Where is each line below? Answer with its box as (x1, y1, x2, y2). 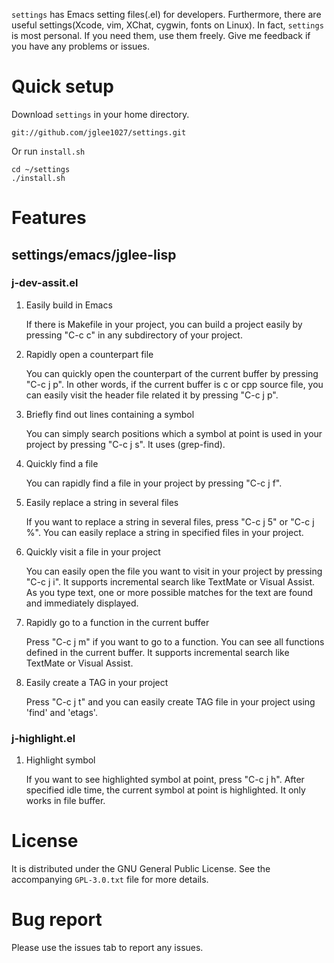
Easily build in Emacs (25, 299, 113, 311)
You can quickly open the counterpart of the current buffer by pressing (25, 367, 319, 379)
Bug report (11, 909, 103, 931)
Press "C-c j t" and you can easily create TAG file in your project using (25, 695, 316, 708)
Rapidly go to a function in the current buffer (25, 616, 210, 628)
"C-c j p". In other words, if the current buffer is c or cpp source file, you (25, 378, 324, 390)
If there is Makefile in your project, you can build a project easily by (25, 318, 303, 330)
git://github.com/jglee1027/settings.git (11, 127, 187, 138)
